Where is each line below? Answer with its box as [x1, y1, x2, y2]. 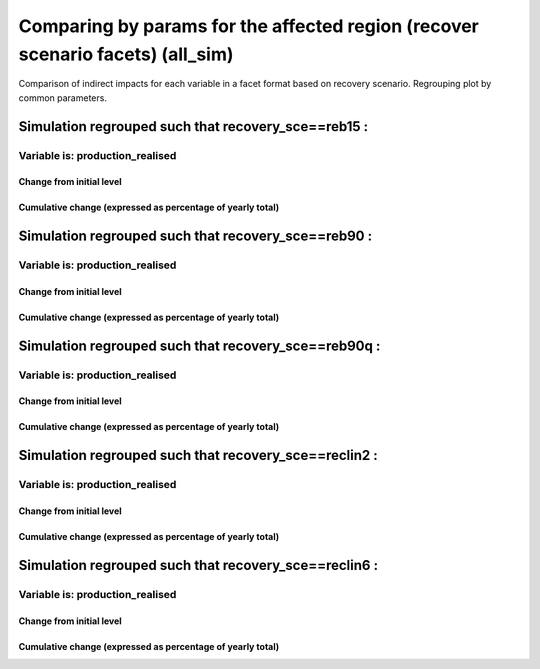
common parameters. [18, 91, 107, 104]
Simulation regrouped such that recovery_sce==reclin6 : [18, 556, 379, 574]
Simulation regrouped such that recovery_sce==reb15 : [18, 118, 369, 135]
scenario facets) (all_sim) [18, 43, 234, 65]
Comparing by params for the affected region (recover [18, 15, 479, 37]
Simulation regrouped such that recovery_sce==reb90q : [18, 337, 381, 354]
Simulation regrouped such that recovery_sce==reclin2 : [18, 447, 379, 464]
